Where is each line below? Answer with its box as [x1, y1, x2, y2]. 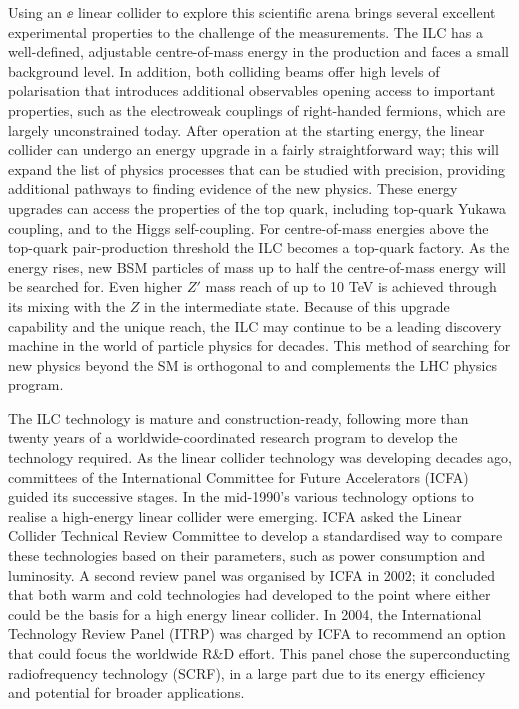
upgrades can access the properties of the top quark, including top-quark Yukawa [8, 197, 506, 218]
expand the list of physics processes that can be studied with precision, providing [8, 158, 505, 179]
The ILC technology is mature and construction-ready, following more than [8, 407, 469, 428]
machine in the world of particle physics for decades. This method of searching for [8, 335, 511, 356]
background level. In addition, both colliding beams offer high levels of [8, 60, 440, 81]
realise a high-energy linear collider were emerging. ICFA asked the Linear [8, 505, 462, 526]
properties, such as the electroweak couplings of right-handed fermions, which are [8, 99, 506, 120]
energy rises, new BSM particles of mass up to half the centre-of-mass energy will [8, 256, 506, 277]
